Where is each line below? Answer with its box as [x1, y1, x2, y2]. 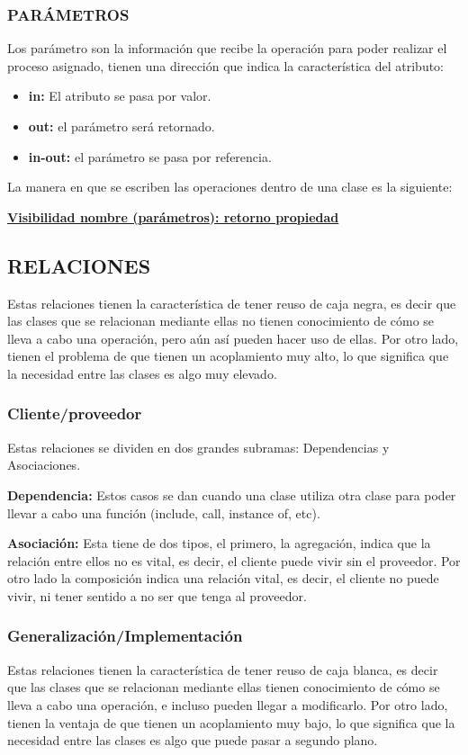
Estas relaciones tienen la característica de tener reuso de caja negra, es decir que [7, 293, 456, 312]
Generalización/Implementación [7, 625, 243, 647]
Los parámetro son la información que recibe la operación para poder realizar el [7, 39, 447, 58]
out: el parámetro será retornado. [28, 117, 215, 135]
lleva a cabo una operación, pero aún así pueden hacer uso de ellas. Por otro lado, [7, 328, 459, 347]
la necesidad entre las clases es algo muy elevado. [7, 364, 277, 382]
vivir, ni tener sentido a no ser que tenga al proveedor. [7, 586, 307, 605]
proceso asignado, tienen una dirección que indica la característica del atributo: [7, 56, 444, 75]
